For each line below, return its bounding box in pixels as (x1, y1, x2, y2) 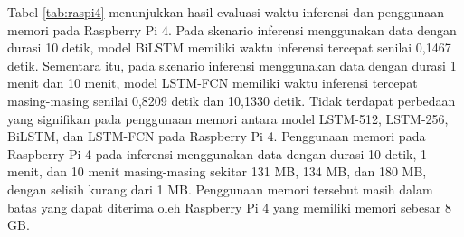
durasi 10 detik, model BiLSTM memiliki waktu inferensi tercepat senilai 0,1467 (7, 38, 451, 57)
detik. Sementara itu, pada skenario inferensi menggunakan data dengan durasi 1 (7, 55, 457, 74)
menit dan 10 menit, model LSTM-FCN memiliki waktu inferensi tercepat (7, 73, 418, 92)
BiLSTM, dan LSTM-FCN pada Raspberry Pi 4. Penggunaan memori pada (7, 127, 426, 146)
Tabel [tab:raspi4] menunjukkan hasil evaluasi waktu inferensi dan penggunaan (7, 3, 445, 21)
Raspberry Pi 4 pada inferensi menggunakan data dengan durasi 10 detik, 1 (7, 144, 428, 163)
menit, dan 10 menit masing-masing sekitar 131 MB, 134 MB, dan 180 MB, (7, 162, 427, 181)
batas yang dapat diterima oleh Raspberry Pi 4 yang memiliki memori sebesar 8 (7, 197, 451, 216)
